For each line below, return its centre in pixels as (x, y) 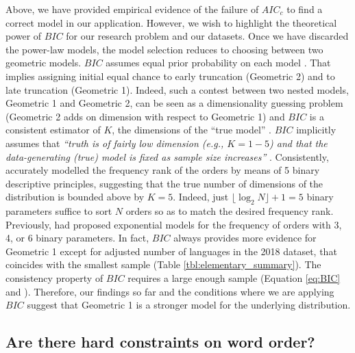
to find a (305, 9)
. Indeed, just (201, 197)
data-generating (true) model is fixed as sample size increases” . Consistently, (167, 156)
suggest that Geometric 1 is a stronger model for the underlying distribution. (189, 305)
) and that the (298, 143)
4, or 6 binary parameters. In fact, (77, 238)
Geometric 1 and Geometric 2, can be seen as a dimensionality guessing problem (174, 103)
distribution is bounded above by (75, 197)
